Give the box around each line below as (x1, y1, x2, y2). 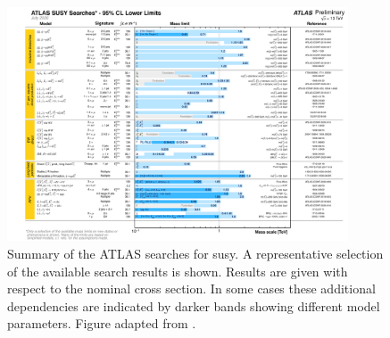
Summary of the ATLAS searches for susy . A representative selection (7, 243, 384, 262)
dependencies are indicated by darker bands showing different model (7, 296, 380, 315)
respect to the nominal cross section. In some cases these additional (7, 279, 376, 298)
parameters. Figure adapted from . (7, 314, 196, 333)
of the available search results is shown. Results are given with (7, 261, 348, 280)
